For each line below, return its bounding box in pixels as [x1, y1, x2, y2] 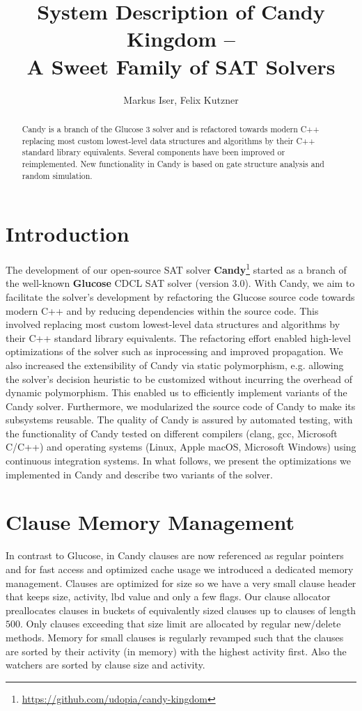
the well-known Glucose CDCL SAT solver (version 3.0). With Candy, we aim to [6, 276, 355, 290]
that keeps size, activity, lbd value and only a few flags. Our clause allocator [6, 589, 331, 604]
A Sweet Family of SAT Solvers [26, 52, 336, 80]
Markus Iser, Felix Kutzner [123, 92, 239, 107]
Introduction [6, 219, 129, 248]
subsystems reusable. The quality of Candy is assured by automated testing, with [6, 412, 353, 427]
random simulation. [22, 169, 93, 181]
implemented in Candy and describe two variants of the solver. [6, 467, 273, 481]
